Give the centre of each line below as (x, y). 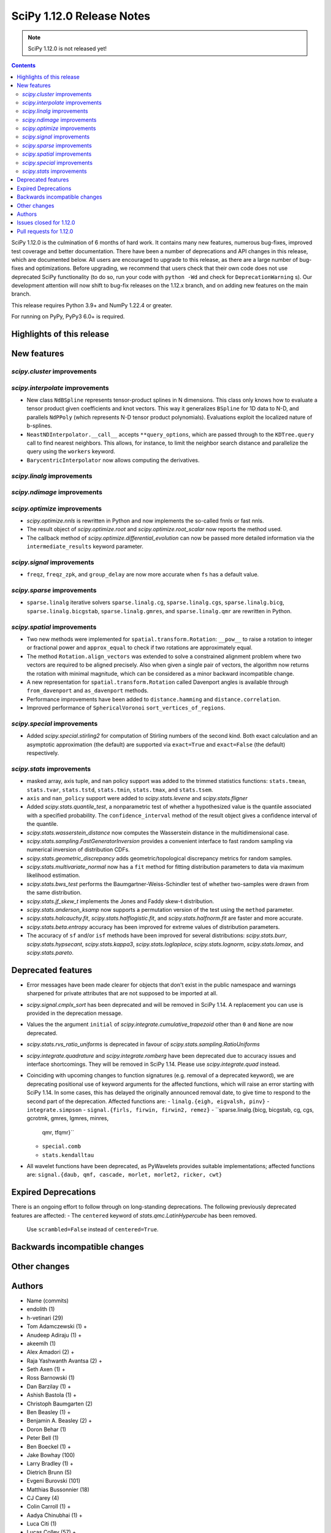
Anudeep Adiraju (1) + (54, 1335)
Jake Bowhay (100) (51, 1455)
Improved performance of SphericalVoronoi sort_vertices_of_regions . (126, 708)
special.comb (62, 1146)
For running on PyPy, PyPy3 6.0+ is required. (68, 316)
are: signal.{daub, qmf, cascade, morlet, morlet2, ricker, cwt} (124, 1175)
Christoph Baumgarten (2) (60, 1404)
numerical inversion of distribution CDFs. (78, 850)
